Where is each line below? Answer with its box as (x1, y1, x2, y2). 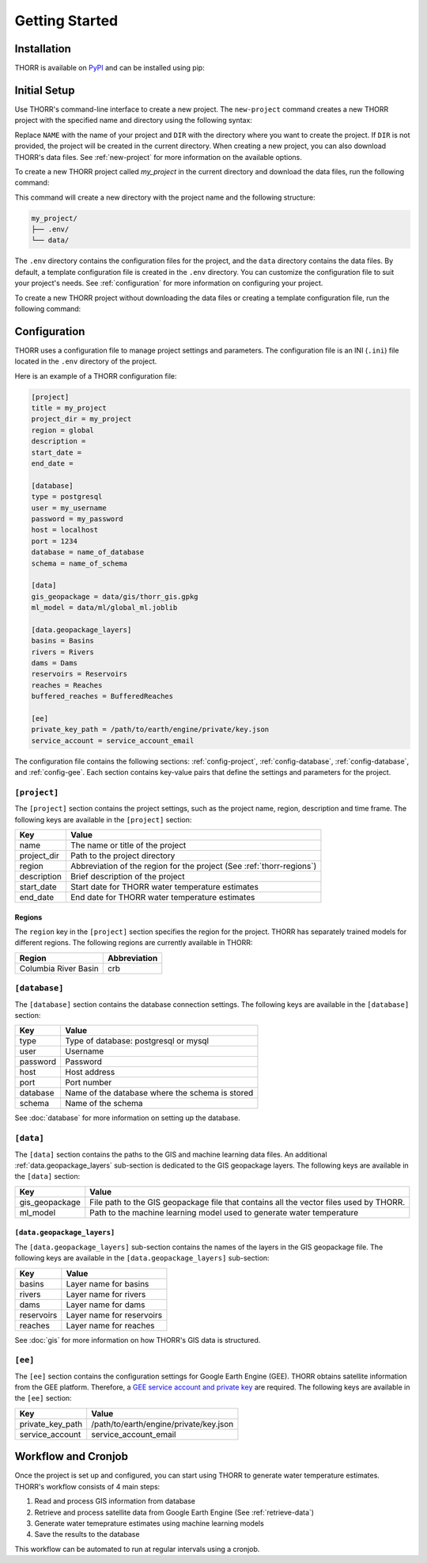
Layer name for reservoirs (66, 1309, 162, 1321)
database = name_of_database (31, 547, 145, 557)
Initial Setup (14, 83, 75, 97)
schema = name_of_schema (31, 558, 128, 568)
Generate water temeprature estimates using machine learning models (34, 1518, 264, 1528)
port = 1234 (31, 536, 78, 546)
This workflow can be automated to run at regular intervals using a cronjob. (14, 1544, 260, 1553)
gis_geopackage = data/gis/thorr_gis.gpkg (31, 592, 198, 601)
